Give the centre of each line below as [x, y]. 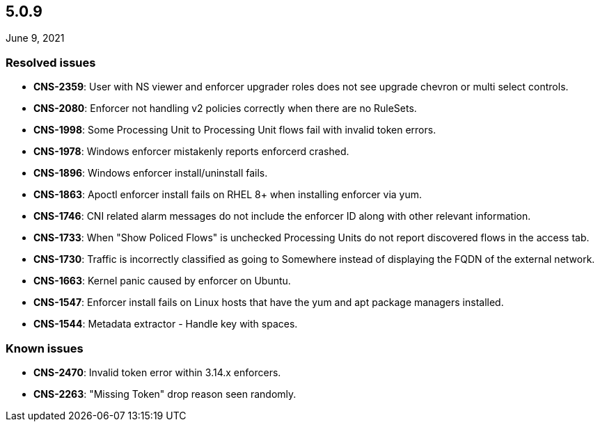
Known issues [45, 348]
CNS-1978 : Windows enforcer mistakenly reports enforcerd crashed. [191, 152]
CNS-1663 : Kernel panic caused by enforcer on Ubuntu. [162, 281]
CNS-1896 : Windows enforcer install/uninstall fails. [151, 173]
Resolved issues [51, 62]
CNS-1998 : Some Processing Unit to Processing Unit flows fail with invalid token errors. [235, 130]
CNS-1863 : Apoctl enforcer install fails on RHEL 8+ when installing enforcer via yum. [228, 195]
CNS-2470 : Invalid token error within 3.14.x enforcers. [157, 372]
